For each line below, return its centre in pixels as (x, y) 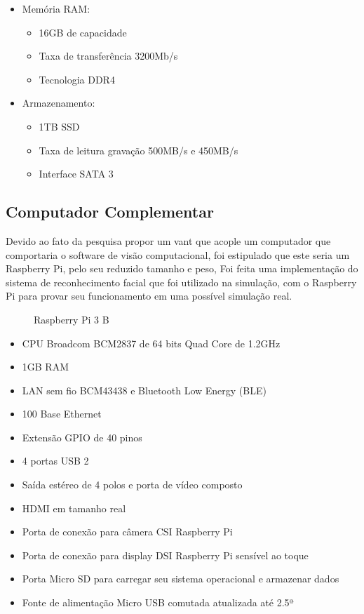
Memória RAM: (56, 8)
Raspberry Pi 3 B (72, 319)
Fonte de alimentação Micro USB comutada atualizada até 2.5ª (158, 602)
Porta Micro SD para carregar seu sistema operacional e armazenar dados (181, 579)
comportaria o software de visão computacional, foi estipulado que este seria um (178, 254)
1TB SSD (59, 126)
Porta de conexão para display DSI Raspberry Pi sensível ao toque (165, 555)
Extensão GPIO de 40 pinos (82, 437)
